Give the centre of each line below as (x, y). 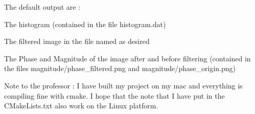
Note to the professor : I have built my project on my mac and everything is (123, 85)
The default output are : (42, 7)
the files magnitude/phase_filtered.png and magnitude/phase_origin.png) (120, 68)
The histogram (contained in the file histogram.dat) (85, 24)
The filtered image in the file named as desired (77, 41)
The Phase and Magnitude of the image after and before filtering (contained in (127, 58)
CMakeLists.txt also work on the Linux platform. (81, 106)
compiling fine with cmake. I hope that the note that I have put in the (114, 95)
